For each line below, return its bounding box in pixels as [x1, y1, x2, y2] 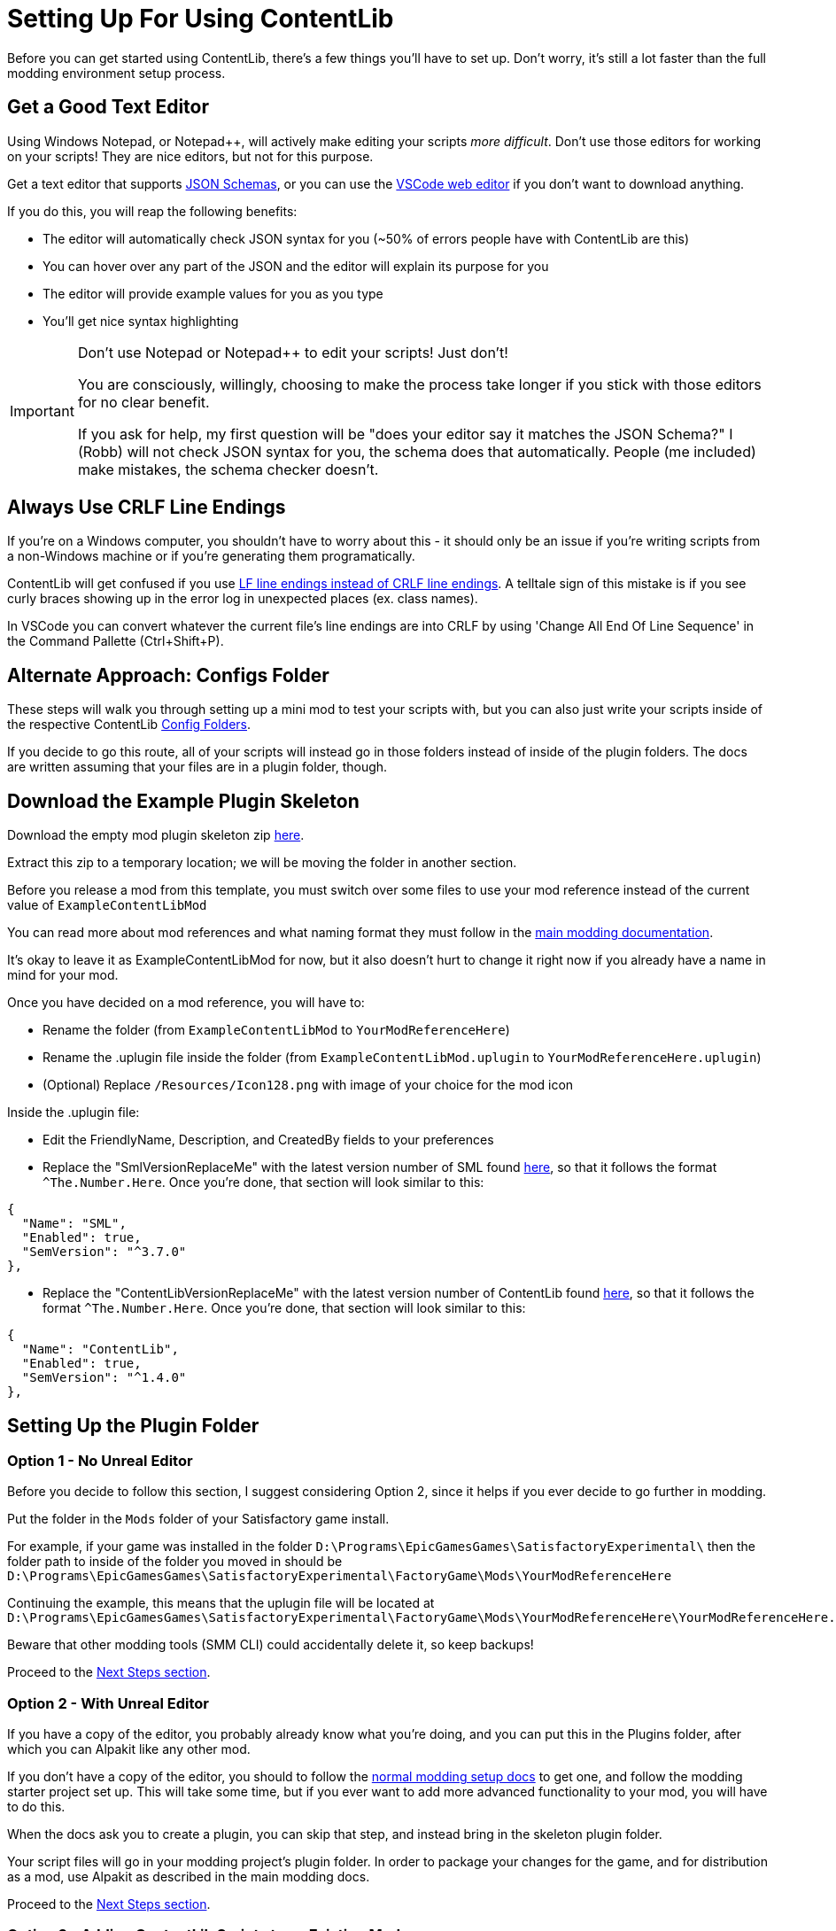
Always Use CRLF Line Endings [7, 496, 286, 519]
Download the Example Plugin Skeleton [7, 789, 360, 812]
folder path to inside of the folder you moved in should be [7, 1554, 343, 1570]
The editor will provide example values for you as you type [43, 285, 383, 301]
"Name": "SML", [21, 1216, 127, 1231]
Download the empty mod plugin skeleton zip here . [7, 827, 305, 843]
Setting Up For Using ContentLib [7, 4, 394, 34]
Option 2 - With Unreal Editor [7, 1694, 209, 1712]
